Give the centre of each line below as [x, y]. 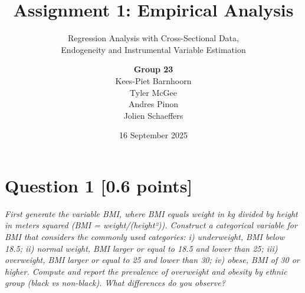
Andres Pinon [153, 104]
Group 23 [153, 69]
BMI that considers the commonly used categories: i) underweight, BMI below [145, 237]
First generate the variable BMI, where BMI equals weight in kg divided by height [151, 213]
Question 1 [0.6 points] [99, 185]
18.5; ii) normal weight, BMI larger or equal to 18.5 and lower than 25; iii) [141, 248]
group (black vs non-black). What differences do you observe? [115, 283]
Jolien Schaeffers [153, 115]
